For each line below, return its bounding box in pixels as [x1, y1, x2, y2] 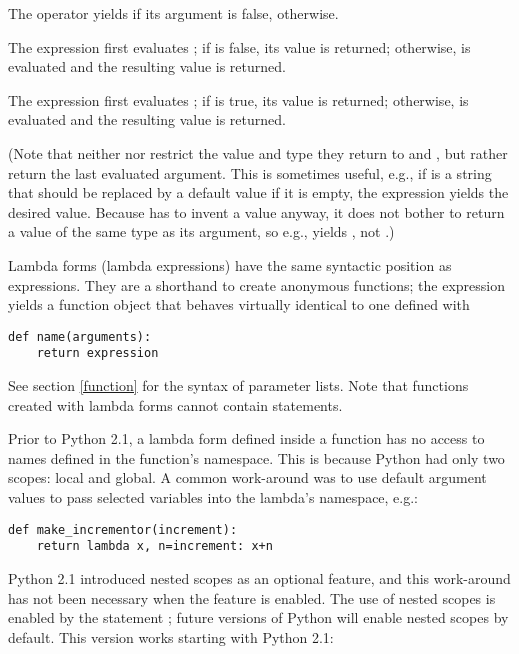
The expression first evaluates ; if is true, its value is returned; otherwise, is [8, 89, 469, 110]
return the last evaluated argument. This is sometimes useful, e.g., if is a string [8, 162, 492, 183]
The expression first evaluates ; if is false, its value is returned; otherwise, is [8, 36, 471, 57]
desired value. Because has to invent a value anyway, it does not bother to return [8, 201, 505, 222]
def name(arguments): [8, 329, 152, 344]
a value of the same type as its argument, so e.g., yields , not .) [8, 221, 395, 242]
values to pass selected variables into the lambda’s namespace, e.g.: [8, 487, 419, 507]
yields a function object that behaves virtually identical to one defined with [8, 294, 470, 315]
